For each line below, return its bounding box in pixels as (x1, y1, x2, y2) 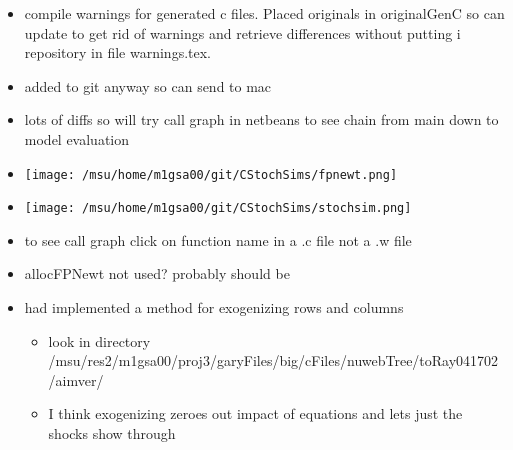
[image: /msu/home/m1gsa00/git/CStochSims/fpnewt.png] (24, 167, 398, 182)
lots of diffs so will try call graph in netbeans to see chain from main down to (24, 109, 499, 130)
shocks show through (48, 423, 176, 444)
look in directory (48, 330, 151, 351)
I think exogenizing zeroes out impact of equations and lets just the (48, 403, 463, 424)
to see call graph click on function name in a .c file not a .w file (24, 229, 412, 250)
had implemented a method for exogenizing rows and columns (24, 297, 404, 318)
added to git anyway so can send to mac (24, 75, 272, 96)
